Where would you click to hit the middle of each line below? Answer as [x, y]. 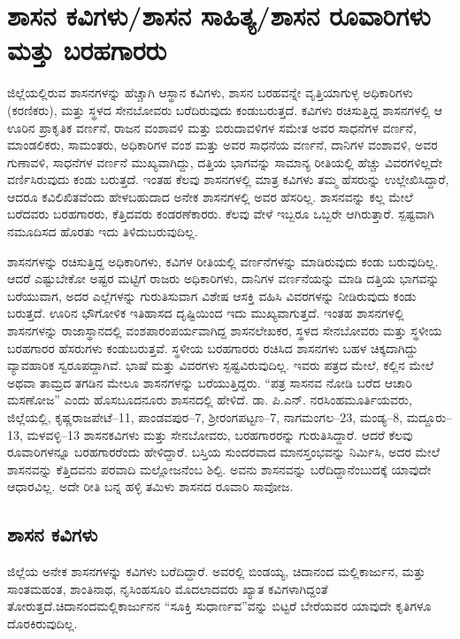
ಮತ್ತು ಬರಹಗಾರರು [87, 50]
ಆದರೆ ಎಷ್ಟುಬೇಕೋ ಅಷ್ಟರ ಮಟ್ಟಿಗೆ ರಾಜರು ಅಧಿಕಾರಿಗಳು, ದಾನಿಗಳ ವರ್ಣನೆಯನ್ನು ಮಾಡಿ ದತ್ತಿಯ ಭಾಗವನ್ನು [223, 278]
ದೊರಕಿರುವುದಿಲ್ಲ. [42, 623]
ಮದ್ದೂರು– [429, 417]
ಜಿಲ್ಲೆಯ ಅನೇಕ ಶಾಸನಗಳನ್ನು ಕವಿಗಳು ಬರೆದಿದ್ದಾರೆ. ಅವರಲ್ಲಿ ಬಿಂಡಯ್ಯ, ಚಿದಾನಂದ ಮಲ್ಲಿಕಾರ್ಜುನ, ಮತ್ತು [216, 571]
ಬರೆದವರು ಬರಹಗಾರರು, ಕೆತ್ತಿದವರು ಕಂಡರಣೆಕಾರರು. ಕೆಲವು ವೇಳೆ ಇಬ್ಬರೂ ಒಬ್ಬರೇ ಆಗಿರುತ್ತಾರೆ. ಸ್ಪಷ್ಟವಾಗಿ [221, 214]
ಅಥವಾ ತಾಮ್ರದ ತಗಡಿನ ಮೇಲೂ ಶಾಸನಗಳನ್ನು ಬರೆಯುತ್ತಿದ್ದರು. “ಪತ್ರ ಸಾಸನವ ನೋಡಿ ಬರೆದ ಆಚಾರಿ [210, 382]
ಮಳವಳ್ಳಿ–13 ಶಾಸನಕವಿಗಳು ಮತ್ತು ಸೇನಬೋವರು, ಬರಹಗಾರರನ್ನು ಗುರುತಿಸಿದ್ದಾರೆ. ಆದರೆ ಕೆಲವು [220, 434]
